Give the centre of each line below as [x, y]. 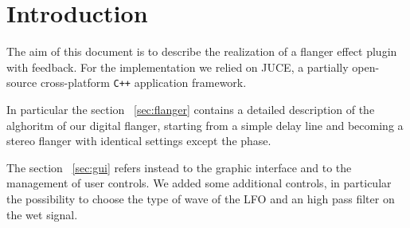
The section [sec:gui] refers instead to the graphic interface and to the [179, 167]
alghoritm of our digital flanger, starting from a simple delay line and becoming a [205, 125]
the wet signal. [42, 214]
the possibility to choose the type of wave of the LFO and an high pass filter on [201, 198]
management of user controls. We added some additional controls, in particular [199, 183]
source [22, 83]
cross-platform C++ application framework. [143, 83]
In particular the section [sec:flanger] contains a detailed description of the [191, 109]
